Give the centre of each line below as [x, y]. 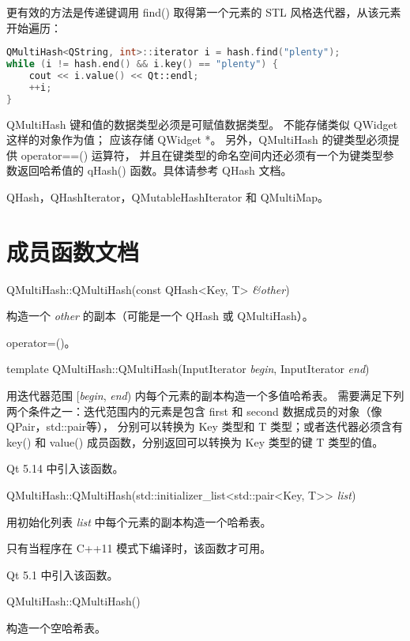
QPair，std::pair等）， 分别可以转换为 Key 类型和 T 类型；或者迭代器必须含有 [205, 426]
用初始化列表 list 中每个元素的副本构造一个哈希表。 [139, 521]
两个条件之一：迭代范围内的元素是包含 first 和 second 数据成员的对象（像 [194, 411]
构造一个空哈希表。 [56, 627]
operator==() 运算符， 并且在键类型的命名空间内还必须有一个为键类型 [202, 155]
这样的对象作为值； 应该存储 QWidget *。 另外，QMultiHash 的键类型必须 [197, 140]
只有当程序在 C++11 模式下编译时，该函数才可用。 [139, 548]
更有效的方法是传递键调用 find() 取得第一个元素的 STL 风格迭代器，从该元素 [204, 12]
